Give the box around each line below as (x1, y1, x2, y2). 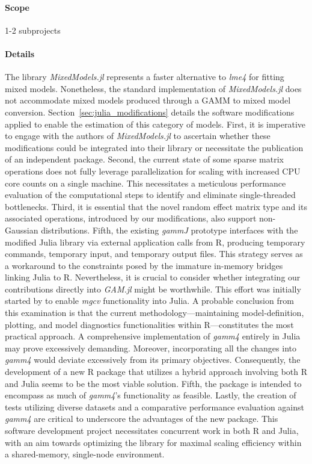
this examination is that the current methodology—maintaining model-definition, (5, 306, 304, 319)
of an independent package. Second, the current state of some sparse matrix (5, 153, 284, 165)
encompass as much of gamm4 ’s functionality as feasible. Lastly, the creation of (5, 389, 296, 401)
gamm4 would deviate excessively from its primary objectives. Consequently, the (5, 353, 301, 366)
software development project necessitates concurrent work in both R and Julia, (5, 424, 299, 436)
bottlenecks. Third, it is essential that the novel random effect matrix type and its (5, 200, 307, 212)
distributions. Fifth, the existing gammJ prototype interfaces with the (41, 223, 298, 236)
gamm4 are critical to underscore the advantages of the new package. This (5, 412, 278, 425)
